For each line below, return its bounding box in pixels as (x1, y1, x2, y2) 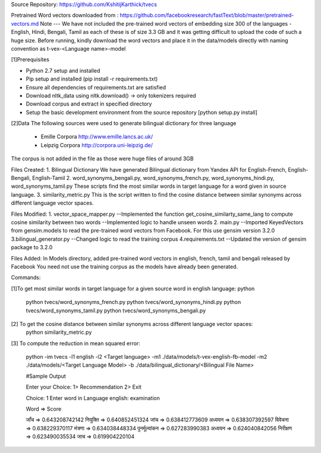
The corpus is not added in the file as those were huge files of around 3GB (11, 155, 194, 162)
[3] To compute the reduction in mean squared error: (11, 340, 141, 347)
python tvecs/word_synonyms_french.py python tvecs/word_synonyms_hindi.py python (26, 299, 241, 306)
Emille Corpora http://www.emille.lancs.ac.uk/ (40, 133, 153, 140)
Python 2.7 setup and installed (26, 67, 100, 74)
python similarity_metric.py (26, 328, 92, 336)
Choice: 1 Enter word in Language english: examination (26, 394, 160, 402)
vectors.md (11, 20, 39, 27)
